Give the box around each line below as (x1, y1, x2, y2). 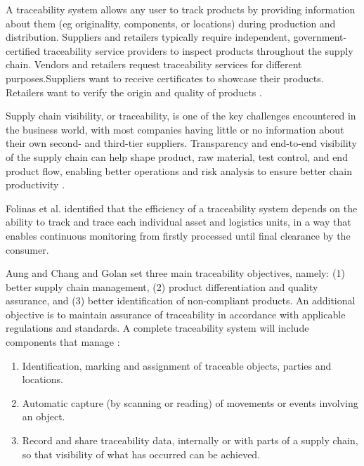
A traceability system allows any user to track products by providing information (6, 2, 356, 16)
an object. (22, 409, 65, 424)
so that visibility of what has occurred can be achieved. (22, 446, 261, 461)
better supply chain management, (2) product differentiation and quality (6, 279, 318, 294)
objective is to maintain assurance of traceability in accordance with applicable (6, 306, 346, 321)
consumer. (6, 242, 49, 257)
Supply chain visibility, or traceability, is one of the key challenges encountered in (6, 108, 356, 123)
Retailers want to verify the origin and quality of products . (6, 84, 262, 99)
